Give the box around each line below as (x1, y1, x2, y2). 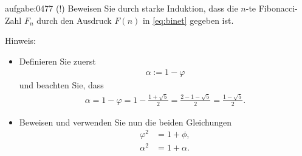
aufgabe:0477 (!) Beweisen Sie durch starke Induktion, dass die (5, 2, 238, 14)
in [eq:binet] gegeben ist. (142, 13, 234, 26)
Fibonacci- (258, 2, 298, 14)
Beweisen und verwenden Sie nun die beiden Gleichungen (19, 115, 232, 128)
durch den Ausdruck (36, 13, 112, 26)
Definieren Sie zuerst (19, 54, 96, 67)
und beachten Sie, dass (19, 79, 104, 91)
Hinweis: (5, 34, 36, 47)
